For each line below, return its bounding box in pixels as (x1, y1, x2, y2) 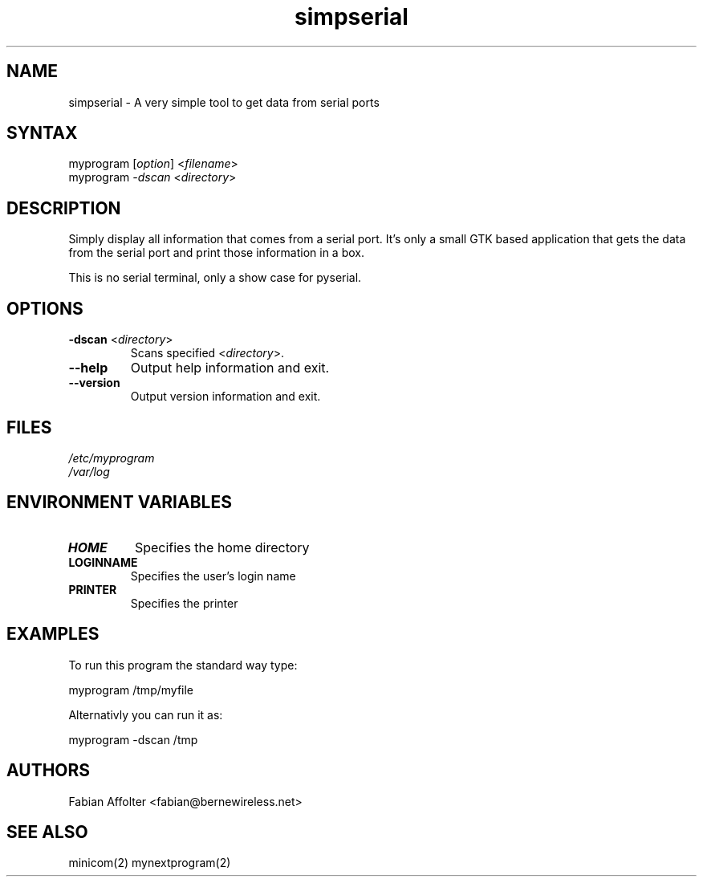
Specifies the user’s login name (130, 568, 296, 583)
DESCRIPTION (6, 197, 121, 218)
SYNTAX (6, 123, 78, 144)
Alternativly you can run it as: (68, 707, 223, 722)
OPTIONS (6, 298, 83, 319)
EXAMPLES (6, 624, 100, 645)
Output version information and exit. (130, 389, 321, 404)
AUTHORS (6, 760, 91, 781)
